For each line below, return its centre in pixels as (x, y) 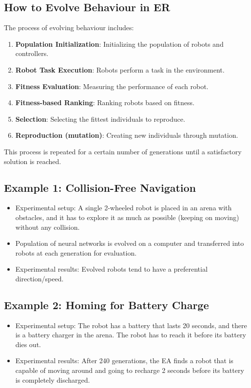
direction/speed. (39, 278)
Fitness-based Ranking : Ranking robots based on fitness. (105, 102)
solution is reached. (33, 161)
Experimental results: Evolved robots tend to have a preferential (111, 269)
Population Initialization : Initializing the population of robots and (119, 44)
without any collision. (48, 227)
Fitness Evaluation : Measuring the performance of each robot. (112, 86)
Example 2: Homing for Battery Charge (106, 305)
